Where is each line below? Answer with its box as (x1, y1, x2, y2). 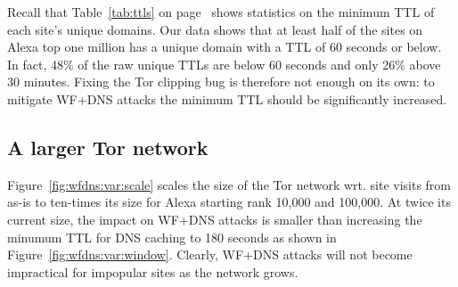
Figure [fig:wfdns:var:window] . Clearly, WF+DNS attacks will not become (7, 245, 413, 264)
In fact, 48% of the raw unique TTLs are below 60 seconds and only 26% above (7, 54, 441, 73)
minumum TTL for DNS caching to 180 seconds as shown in (7, 227, 337, 246)
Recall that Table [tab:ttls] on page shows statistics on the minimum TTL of (7, 3, 435, 20)
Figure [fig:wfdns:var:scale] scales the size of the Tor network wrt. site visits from (7, 175, 452, 193)
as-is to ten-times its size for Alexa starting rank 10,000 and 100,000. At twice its (7, 193, 451, 211)
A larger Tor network (7, 133, 209, 160)
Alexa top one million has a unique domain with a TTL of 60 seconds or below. (7, 37, 442, 56)
